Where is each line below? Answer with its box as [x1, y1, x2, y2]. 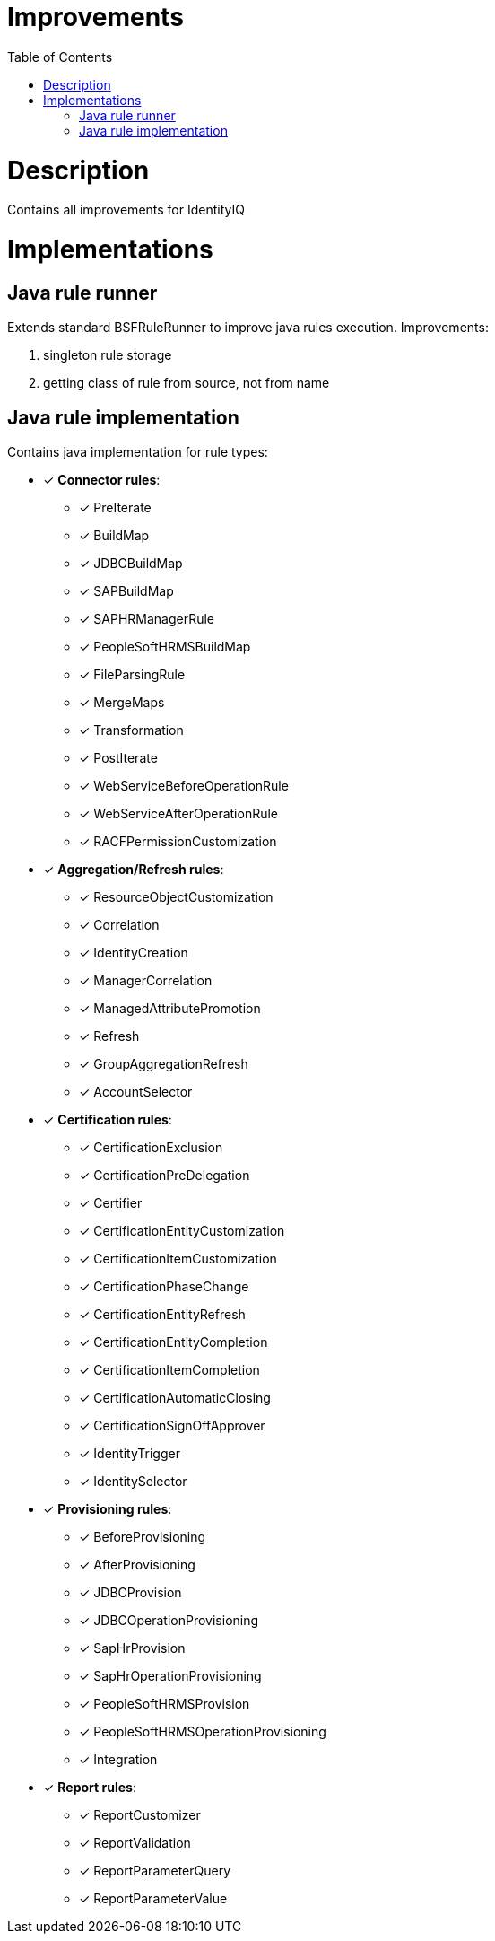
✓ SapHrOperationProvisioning [79, 1668, 262, 1684]
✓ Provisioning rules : [43, 1501, 172, 1517]
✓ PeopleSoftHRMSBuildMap [79, 639, 251, 655]
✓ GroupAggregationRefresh [79, 1056, 248, 1072]
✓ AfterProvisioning [79, 1557, 195, 1573]
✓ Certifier [79, 1195, 143, 1211]
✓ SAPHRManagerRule [79, 611, 215, 627]
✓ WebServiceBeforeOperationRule [79, 778, 289, 794]
